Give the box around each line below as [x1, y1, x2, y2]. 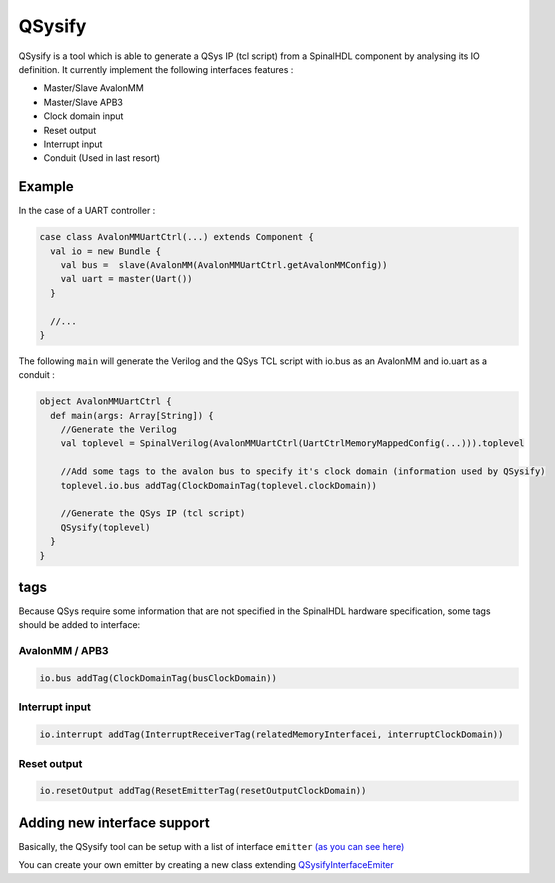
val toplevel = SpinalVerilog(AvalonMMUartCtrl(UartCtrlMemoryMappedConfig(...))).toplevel [60, 438, 525, 449]
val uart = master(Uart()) [60, 273, 194, 285]
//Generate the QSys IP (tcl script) [60, 508, 246, 519]
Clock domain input [43, 110, 124, 122]
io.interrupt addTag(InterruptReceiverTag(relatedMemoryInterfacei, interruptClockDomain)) [39, 729, 504, 740]
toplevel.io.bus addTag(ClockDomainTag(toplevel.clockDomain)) [60, 480, 378, 491]
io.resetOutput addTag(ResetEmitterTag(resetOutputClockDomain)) [39, 785, 367, 797]
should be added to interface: [18, 619, 141, 631]
